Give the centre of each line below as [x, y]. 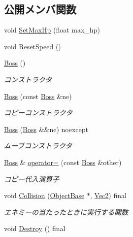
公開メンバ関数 [40, 9]
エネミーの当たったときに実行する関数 [66, 212]
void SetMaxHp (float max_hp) [52, 30]
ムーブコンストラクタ [38, 146]
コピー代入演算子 [32, 179]
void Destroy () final [35, 228]
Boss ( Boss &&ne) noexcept [46, 129]
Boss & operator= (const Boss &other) [63, 162]
